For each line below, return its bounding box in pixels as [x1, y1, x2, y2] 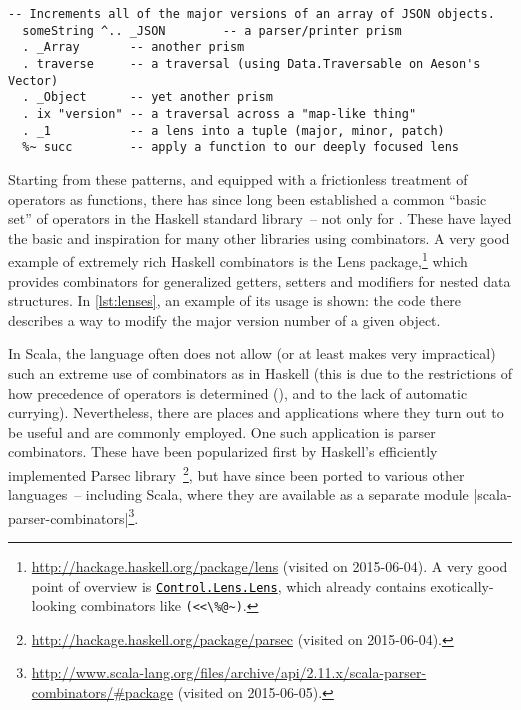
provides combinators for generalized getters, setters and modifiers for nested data [8, 270, 511, 291]
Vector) [8, 73, 59, 88]
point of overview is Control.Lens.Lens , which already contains [31, 575, 426, 596]
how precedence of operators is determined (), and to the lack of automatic [8, 382, 468, 403]
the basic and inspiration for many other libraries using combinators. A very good [8, 227, 510, 248]
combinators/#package [31, 682, 174, 703]
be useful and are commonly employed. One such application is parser [8, 421, 436, 442]
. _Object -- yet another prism [22, 90, 273, 105]
